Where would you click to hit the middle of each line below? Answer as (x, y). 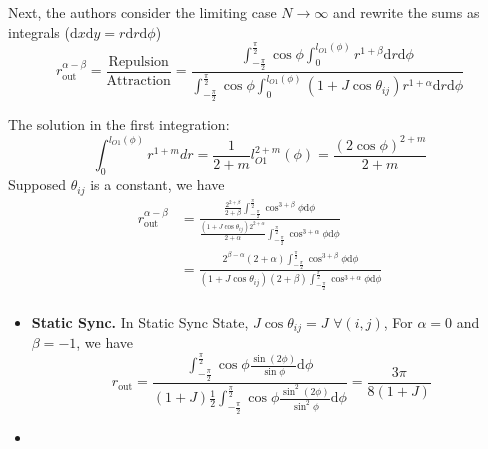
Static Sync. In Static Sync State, (140, 322)
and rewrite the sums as (406, 12)
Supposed (37, 184)
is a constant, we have (157, 184)
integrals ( (39, 31)
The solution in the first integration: (119, 124)
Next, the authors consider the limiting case (142, 12)
